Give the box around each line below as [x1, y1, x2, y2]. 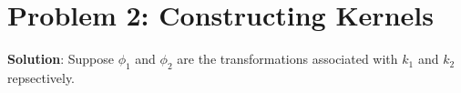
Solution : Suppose [7, 49, 114, 68]
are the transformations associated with [177, 49, 398, 68]
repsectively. [7, 67, 76, 87]
